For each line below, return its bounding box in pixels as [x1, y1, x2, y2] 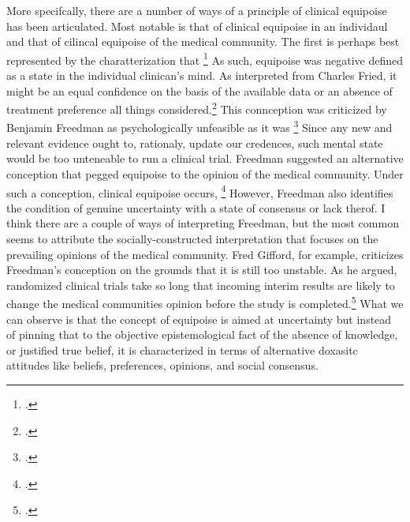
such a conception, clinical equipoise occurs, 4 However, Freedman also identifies [6, 182, 393, 201]
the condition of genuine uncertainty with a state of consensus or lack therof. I [6, 199, 386, 216]
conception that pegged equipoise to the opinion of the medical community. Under [6, 165, 404, 182]
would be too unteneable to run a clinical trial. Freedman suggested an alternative [6, 150, 404, 167]
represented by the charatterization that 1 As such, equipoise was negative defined [6, 49, 403, 68]
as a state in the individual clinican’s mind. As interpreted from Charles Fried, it [6, 67, 397, 84]
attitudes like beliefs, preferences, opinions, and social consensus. [6, 357, 319, 374]
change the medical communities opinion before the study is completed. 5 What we [6, 293, 404, 311]
